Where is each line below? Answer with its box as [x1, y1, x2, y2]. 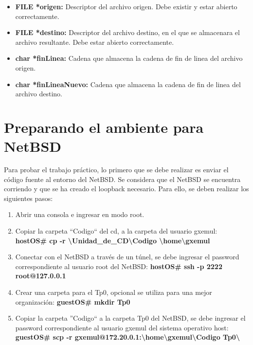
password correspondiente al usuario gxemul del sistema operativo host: [15, 322, 229, 332]
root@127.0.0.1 [15, 271, 66, 281]
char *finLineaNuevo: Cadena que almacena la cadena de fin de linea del [15, 79, 241, 89]
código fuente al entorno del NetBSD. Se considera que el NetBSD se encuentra [4, 174, 241, 184]
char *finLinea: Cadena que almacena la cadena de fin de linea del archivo [15, 53, 243, 63]
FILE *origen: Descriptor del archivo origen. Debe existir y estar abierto [15, 1, 237, 11]
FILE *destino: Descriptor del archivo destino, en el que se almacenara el [15, 27, 240, 37]
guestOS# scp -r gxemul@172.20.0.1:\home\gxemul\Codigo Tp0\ [15, 332, 240, 342]
